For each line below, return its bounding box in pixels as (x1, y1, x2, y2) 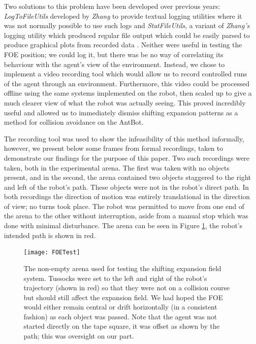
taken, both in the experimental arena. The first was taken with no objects (4, 162, 230, 172)
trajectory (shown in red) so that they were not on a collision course (24, 282, 230, 293)
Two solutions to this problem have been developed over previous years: (4, 1, 220, 11)
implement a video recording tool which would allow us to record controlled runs (4, 69, 247, 79)
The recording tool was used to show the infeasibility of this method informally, (4, 133, 244, 143)
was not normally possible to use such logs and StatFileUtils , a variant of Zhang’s (4, 20, 250, 31)
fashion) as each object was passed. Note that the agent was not (24, 311, 217, 321)
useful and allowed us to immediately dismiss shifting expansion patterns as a (4, 107, 238, 117)
